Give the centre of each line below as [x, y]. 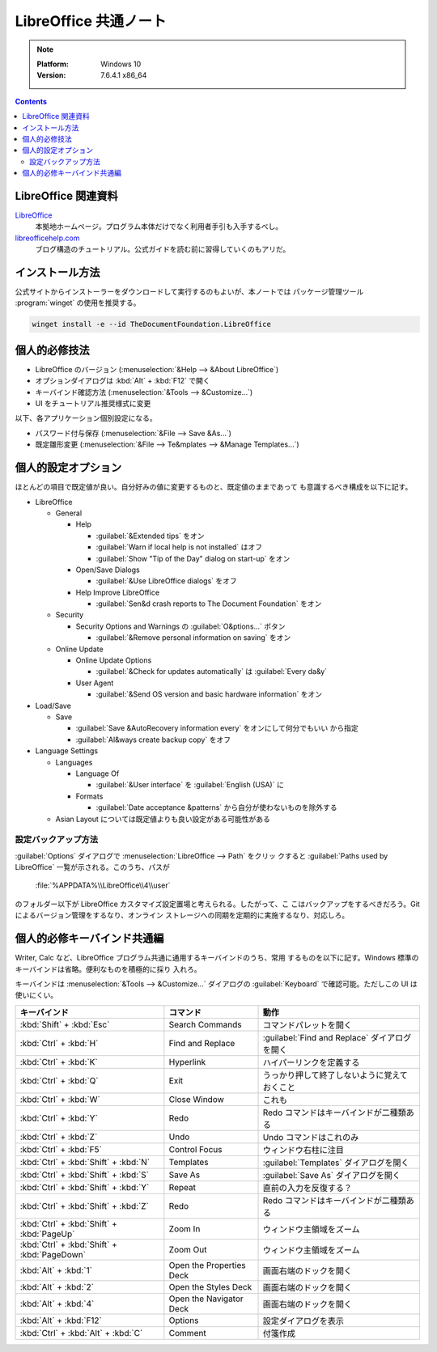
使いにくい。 [36, 995]
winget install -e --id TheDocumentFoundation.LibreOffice [151, 324]
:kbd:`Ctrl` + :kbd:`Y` [59, 1118]
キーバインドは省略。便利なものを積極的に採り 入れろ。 [108, 969]
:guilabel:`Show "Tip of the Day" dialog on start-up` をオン [193, 558]
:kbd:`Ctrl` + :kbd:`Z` [59, 1137]
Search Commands [205, 1024]
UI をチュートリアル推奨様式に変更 [93, 404]
